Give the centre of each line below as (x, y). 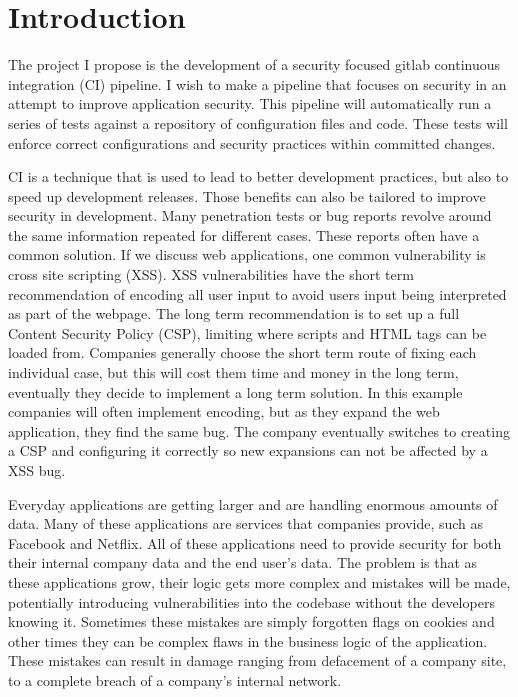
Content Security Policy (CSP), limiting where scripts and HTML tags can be (247, 332)
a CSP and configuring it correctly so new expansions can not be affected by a (248, 450)
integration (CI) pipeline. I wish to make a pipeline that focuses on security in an (257, 83)
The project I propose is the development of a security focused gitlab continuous (254, 64)
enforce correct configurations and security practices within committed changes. (252, 142)
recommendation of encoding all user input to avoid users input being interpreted (257, 293)
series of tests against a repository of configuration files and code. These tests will (258, 122)
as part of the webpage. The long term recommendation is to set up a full (234, 313)
